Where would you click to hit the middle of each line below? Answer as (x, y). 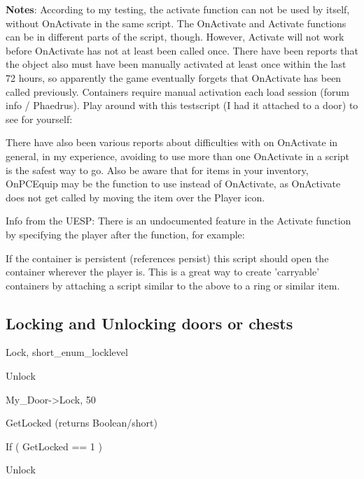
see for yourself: (39, 119)
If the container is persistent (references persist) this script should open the (167, 258)
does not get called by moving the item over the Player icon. (135, 197)
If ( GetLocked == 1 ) (54, 446)
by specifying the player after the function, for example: (125, 234)
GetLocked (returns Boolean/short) (82, 423)
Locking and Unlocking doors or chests (149, 323)
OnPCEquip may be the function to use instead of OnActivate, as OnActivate (173, 184)
